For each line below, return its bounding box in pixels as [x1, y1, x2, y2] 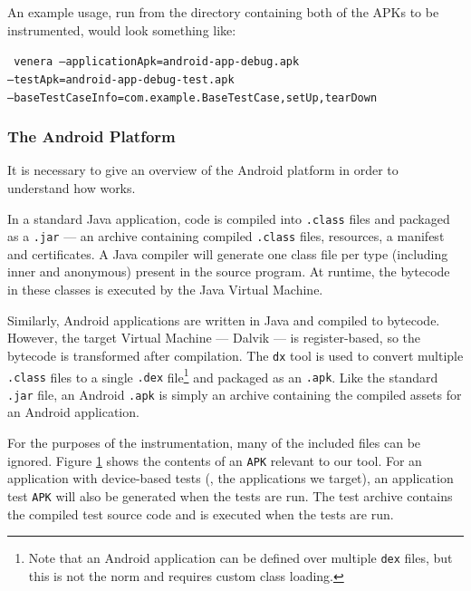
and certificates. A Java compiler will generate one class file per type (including [7, 244, 448, 263]
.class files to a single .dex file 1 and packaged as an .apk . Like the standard [7, 364, 438, 386]
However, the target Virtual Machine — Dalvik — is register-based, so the [7, 328, 421, 347]
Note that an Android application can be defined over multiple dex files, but [28, 548, 453, 567]
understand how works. [7, 178, 136, 197]
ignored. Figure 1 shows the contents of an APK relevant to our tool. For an [7, 451, 422, 470]
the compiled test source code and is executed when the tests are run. [7, 504, 394, 523]
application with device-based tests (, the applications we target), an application [7, 469, 454, 488]
